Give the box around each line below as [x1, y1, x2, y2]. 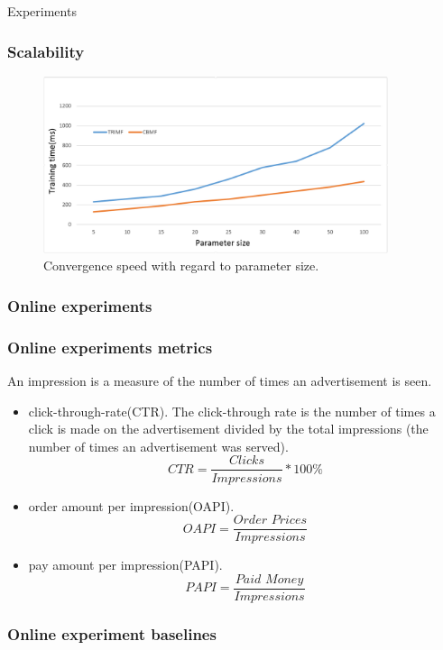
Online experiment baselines [7, 622, 217, 645]
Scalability [7, 40, 85, 62]
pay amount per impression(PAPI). [28, 555, 223, 574]
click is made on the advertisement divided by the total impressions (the [28, 419, 429, 438]
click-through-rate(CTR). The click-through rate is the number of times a [28, 401, 436, 420]
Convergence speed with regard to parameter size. [43, 256, 319, 275]
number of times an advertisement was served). [28, 436, 289, 455]
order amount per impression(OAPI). [28, 496, 235, 515]
